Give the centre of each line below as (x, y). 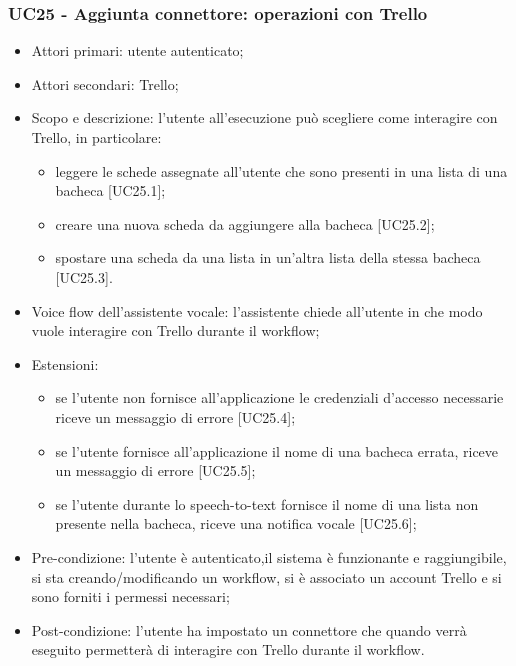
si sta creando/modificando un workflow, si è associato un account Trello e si (266, 576)
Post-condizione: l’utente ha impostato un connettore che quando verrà (249, 629)
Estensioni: (65, 363)
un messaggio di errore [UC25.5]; (155, 470)
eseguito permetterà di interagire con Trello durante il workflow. (228, 649)
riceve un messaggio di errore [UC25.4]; (175, 416)
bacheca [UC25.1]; (110, 190)
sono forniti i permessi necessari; (130, 596)
